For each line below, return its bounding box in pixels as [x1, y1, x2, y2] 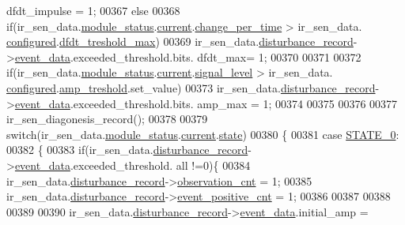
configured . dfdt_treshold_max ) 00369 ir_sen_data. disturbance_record [6, 33, 354, 50]
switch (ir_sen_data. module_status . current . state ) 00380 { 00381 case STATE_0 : [6, 126, 399, 142]
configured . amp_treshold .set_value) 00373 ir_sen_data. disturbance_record [6, 79, 376, 96]
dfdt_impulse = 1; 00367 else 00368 [6, 2, 180, 18]
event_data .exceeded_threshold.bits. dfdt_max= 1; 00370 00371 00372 [14, 48, 361, 65]
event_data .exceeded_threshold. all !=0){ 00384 [14, 156, 251, 173]
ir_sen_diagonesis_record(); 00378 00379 [6, 111, 208, 127]
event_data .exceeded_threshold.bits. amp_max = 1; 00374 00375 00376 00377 [14, 95, 398, 111]
